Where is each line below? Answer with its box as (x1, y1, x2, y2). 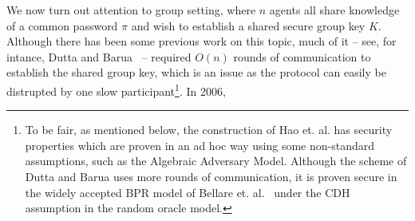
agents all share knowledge (269, 2, 400, 18)
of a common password (6, 17, 118, 34)
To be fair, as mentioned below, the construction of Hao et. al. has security (25, 121, 393, 138)
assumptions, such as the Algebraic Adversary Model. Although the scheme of (25, 152, 407, 169)
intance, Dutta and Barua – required (6, 48, 192, 65)
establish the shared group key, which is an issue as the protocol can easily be (6, 64, 386, 81)
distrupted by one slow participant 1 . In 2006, (6, 80, 226, 99)
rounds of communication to (233, 48, 371, 65)
